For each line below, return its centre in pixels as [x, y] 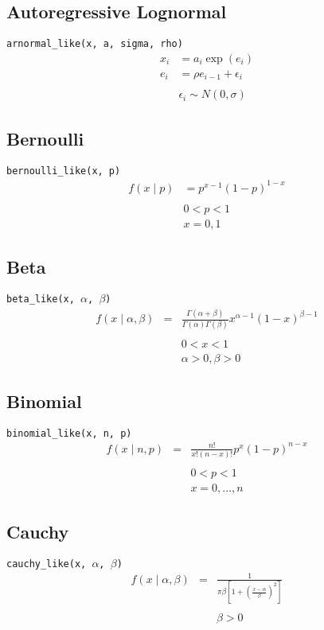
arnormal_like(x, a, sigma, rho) [95, 44]
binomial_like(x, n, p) [69, 433]
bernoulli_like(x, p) [64, 171]
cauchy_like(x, [47, 564]
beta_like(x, [41, 299]
